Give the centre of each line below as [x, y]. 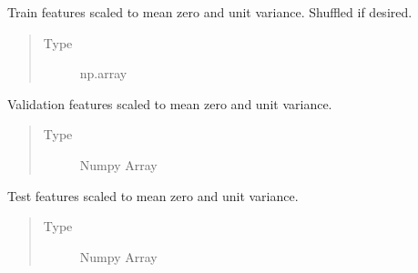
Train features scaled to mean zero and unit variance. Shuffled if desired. [210, 12]
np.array [103, 73]
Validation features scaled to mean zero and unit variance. [170, 103]
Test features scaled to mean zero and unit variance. [153, 195]
